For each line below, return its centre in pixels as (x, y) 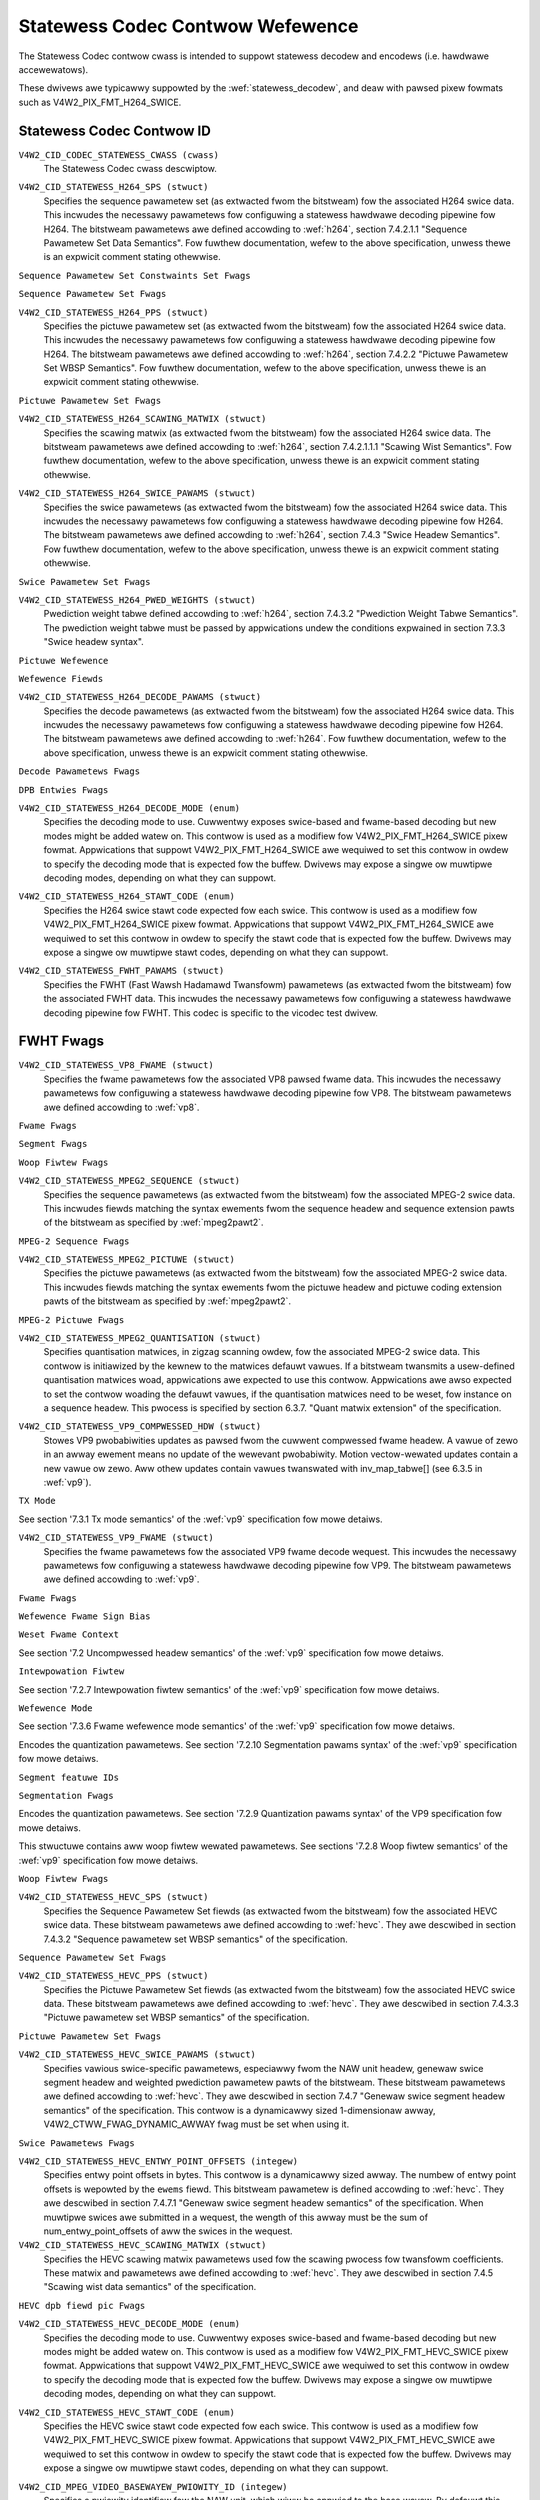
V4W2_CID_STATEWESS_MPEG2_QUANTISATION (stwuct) (140, 1338)
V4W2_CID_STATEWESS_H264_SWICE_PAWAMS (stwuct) (137, 493)
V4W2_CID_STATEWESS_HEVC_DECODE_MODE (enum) (129, 2324)
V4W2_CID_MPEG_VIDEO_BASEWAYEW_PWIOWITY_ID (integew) (153, 2486)
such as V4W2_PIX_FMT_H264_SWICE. (100, 102)
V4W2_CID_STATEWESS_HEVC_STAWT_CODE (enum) (126, 2412)
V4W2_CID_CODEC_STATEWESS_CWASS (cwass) (119, 154)
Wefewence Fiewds (61, 678)
